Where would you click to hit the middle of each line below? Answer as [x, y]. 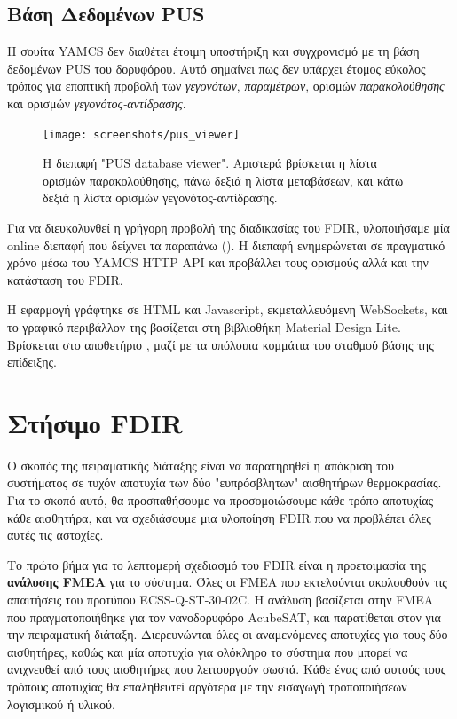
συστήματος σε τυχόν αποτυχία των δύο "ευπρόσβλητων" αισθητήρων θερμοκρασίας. [225, 482]
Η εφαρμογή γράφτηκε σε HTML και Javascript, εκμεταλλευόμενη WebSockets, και [228, 309]
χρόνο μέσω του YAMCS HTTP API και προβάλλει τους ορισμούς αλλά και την [218, 262]
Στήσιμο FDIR [95, 422]
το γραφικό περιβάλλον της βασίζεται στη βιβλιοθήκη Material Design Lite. [204, 326]
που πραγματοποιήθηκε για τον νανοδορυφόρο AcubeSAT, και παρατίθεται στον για [224, 616]
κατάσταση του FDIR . [65, 279]
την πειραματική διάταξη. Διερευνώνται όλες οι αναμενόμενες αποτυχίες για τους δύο [228, 634]
